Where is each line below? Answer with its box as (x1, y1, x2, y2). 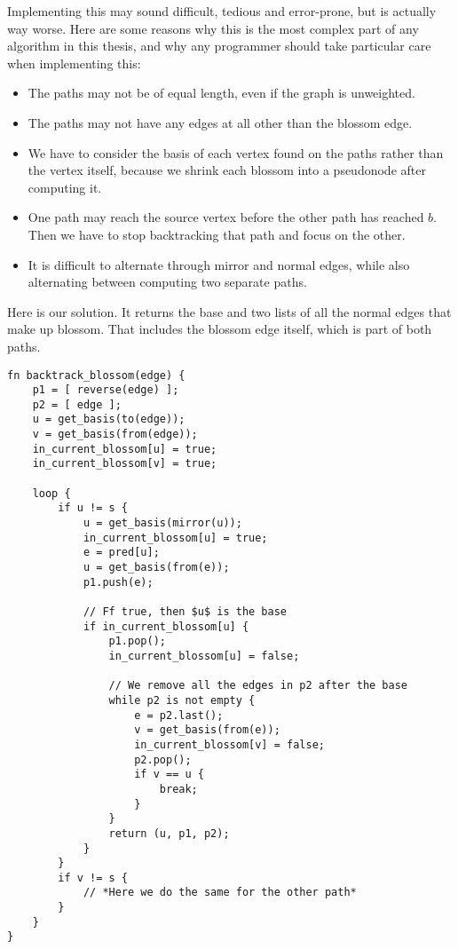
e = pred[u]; (83, 546, 160, 559)
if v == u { (134, 768, 204, 781)
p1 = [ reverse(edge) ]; (32, 384, 179, 397)
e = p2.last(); (134, 708, 224, 722)
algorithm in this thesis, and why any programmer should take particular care (7, 36, 431, 55)
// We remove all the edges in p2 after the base (108, 679, 408, 692)
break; (159, 782, 198, 795)
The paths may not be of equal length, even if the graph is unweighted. (28, 83, 415, 102)
